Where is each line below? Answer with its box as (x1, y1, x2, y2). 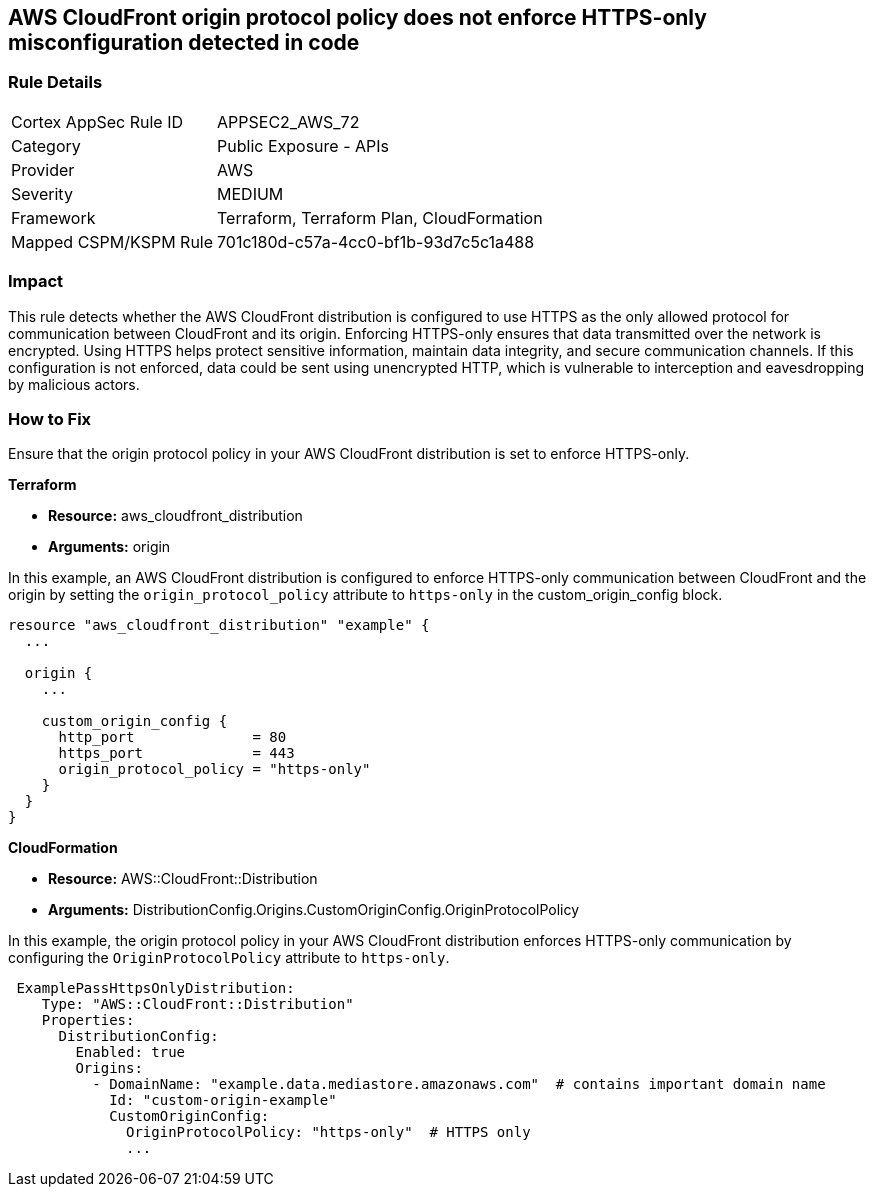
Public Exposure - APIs (217, 135, 389, 156)
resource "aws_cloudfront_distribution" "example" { (8, 617, 430, 634)
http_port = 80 (58, 729, 287, 746)
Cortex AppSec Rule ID (11, 111, 184, 132)
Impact (8, 271, 64, 292)
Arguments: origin (48, 538, 171, 556)
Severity (11, 183, 73, 204)
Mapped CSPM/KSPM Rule (11, 231, 214, 252)
